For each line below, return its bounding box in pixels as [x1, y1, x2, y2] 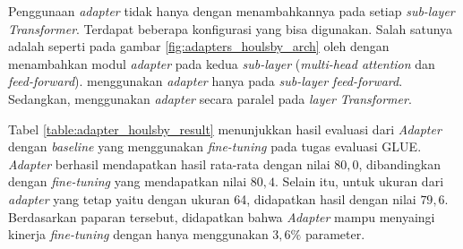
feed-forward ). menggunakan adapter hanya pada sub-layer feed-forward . [8, 72, 403, 90]
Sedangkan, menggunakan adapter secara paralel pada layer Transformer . [8, 89, 412, 107]
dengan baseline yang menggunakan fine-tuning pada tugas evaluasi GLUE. [8, 137, 422, 156]
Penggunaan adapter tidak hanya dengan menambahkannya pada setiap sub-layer [8, 2, 455, 20]
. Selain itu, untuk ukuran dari [275, 172, 444, 191]
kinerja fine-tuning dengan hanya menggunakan [8, 225, 269, 244]
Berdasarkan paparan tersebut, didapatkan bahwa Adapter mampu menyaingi [8, 207, 435, 226]
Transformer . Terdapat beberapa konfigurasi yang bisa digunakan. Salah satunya [8, 19, 453, 38]
